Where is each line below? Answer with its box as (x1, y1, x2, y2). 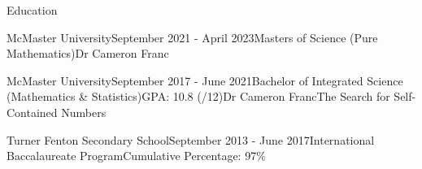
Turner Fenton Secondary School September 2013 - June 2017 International (7, 131, 375, 148)
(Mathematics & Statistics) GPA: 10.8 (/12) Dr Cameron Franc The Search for (7, 88, 390, 105)
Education (7, 2, 58, 18)
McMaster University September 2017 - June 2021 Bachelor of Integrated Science (7, 71, 403, 89)
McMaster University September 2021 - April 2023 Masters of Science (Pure (7, 28, 378, 45)
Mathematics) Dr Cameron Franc (7, 45, 169, 62)
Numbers (61, 103, 107, 120)
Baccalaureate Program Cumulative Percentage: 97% (7, 147, 266, 164)
